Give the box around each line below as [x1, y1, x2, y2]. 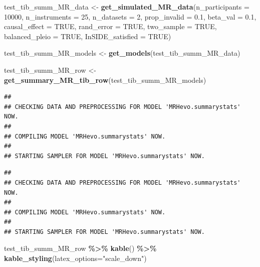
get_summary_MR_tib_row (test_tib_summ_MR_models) [4, 74, 206, 85]
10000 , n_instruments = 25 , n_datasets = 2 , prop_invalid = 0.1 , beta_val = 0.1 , [4, 11, 256, 22]
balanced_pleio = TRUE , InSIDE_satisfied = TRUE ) [4, 31, 171, 41]
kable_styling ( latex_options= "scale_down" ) [4, 253, 147, 263]
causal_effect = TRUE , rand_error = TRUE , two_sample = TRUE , [4, 21, 217, 32]
